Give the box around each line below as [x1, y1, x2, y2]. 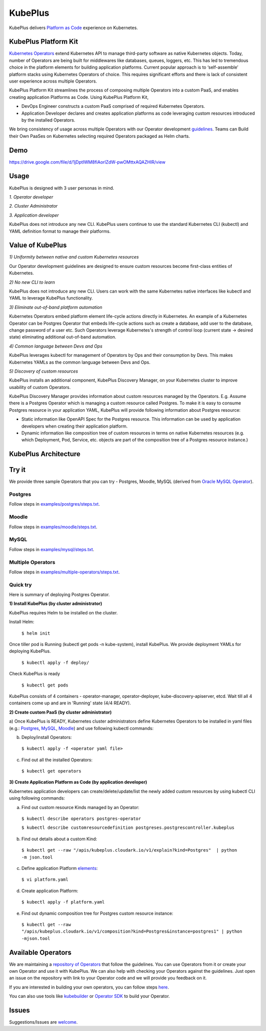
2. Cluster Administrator [9, 203, 58, 209]
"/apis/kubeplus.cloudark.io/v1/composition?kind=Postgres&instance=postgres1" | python [21, 929, 242, 934]
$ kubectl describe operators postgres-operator [21, 816, 141, 821]
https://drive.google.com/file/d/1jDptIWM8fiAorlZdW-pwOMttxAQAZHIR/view [9, 159, 166, 165]
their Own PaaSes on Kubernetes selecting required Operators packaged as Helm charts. [9, 133, 190, 139]
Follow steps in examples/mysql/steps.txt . [9, 546, 95, 552]
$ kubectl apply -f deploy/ [21, 660, 90, 665]
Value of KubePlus [9, 241, 67, 250]
